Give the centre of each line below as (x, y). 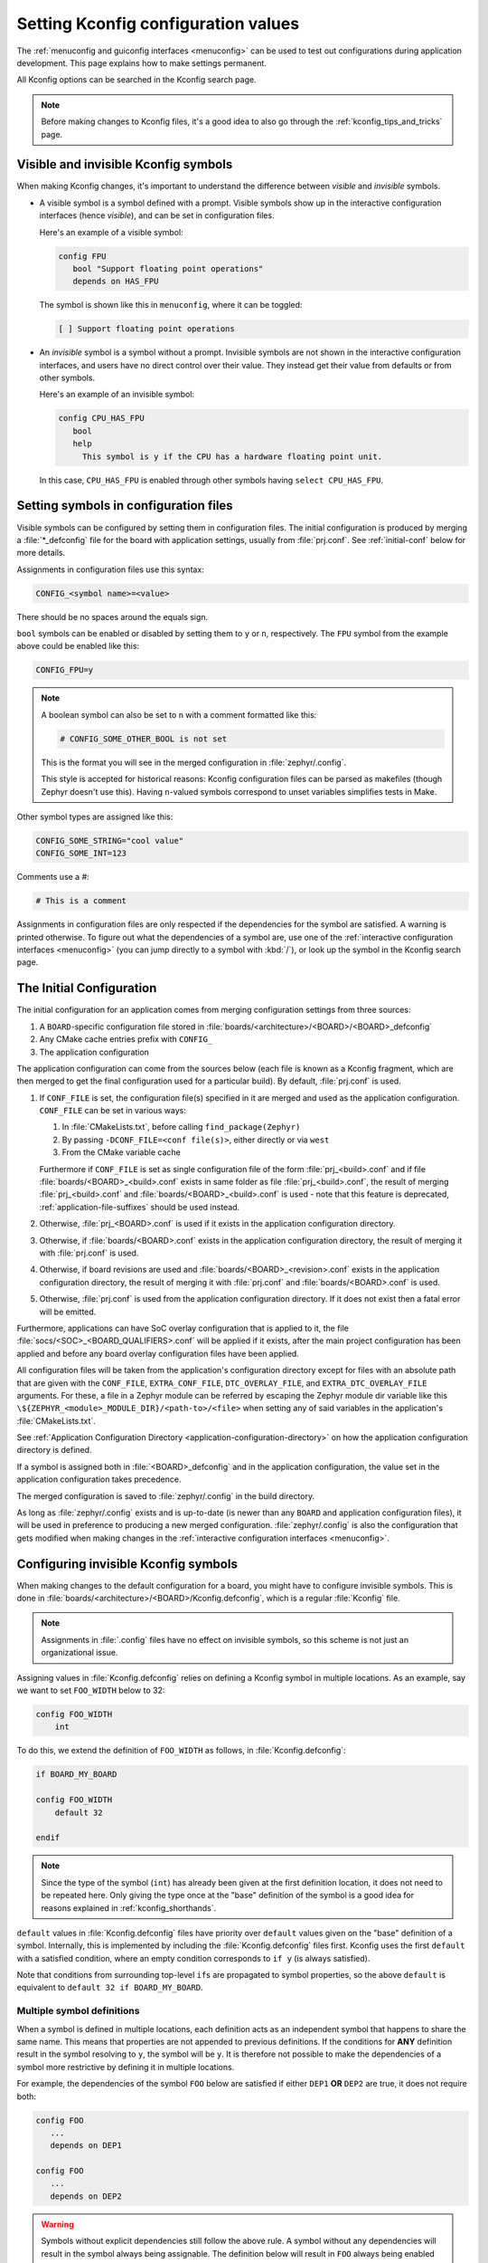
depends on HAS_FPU (116, 282)
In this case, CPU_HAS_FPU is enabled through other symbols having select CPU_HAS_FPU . (211, 480)
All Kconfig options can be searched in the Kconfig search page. (136, 80)
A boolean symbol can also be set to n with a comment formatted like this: (179, 714)
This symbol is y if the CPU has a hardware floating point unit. (232, 456)
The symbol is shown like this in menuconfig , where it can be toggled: (171, 305)
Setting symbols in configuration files (125, 506)
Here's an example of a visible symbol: (112, 232)
